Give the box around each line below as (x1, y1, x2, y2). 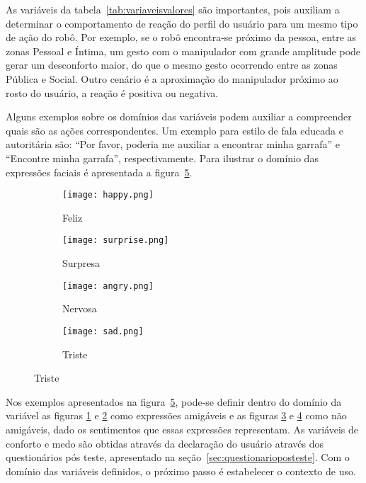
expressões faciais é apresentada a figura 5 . (6, 164, 193, 179)
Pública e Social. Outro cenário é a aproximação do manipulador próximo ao (6, 71, 338, 86)
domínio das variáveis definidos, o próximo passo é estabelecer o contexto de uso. (6, 463, 356, 478)
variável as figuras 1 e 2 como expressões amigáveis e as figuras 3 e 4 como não (6, 408, 347, 423)
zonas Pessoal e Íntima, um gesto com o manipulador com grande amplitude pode (6, 43, 361, 58)
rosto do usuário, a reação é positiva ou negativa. (6, 85, 219, 100)
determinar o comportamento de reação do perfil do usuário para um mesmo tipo (6, 16, 358, 30)
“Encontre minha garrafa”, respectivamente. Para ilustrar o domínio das (6, 150, 319, 165)
